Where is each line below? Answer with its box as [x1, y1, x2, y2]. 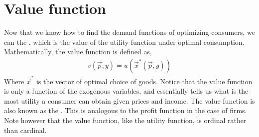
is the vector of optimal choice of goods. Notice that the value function [36, 76, 253, 86]
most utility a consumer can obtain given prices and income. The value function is [4, 95, 255, 106]
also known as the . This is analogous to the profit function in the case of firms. [4, 105, 247, 116]
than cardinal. [4, 125, 47, 135]
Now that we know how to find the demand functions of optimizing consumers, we [4, 27, 255, 37]
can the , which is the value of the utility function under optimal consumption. [4, 36, 245, 47]
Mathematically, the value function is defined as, [4, 46, 152, 57]
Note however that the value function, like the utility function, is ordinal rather [4, 115, 247, 126]
